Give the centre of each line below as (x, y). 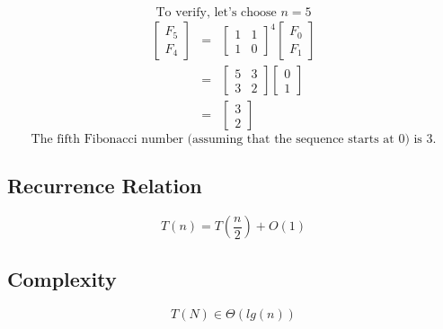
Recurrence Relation (105, 186)
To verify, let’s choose (216, 13)
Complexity (62, 278)
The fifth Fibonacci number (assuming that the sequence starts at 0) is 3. (234, 140)
